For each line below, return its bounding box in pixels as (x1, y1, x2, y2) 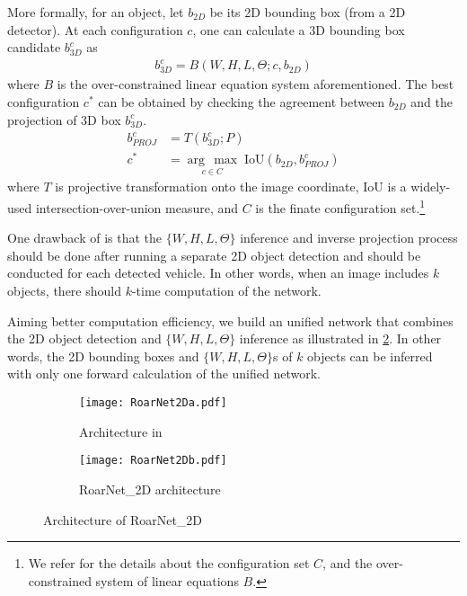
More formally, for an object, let (7, 3, 184, 21)
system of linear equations (95, 571, 239, 590)
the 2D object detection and (7, 329, 162, 348)
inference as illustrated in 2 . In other (239, 329, 442, 348)
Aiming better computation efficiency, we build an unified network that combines (7, 311, 454, 330)
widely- (410, 177, 451, 196)
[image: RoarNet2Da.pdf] (79, 396, 227, 410)
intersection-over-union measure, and (35, 198, 239, 217)
